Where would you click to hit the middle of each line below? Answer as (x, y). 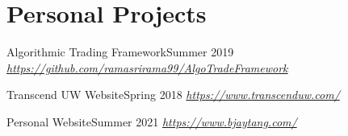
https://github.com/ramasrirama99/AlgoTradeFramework (147, 67)
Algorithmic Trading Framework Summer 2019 (120, 52)
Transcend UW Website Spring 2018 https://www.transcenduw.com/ (173, 95)
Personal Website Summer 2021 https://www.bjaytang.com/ (152, 121)
